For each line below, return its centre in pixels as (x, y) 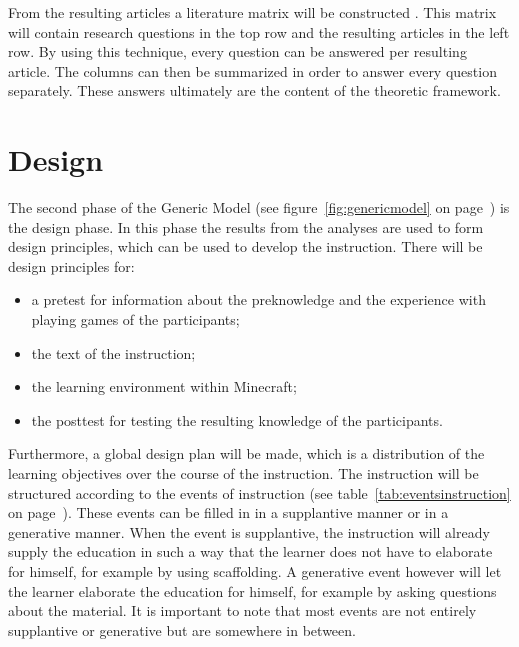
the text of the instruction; (113, 352)
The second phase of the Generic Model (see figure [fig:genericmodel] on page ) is (259, 207)
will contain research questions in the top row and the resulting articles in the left (259, 31)
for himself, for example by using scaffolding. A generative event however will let (255, 571)
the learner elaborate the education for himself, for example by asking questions (252, 590)
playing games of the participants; (135, 319)
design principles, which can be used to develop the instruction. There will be (245, 246)
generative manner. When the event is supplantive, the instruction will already (249, 531)
